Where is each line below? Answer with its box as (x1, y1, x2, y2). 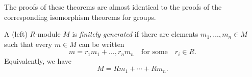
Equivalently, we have (4, 55, 72, 66)
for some (141, 48, 168, 56)
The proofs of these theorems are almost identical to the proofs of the (4, 2, 222, 12)
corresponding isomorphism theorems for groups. (4, 11, 156, 22)
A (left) (4, 29, 28, 39)
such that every (4, 38, 53, 49)
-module (35, 29, 61, 39)
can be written (79, 38, 124, 49)
